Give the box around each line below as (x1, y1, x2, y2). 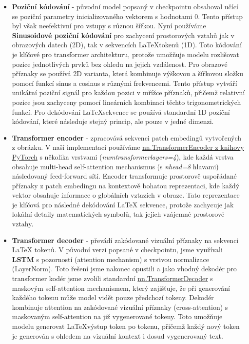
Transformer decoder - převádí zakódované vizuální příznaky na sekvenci (12, 235, 239, 245)
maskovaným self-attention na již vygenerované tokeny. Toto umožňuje (12, 311, 223, 322)
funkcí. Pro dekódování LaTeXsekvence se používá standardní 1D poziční (12, 106, 230, 117)
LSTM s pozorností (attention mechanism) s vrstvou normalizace (12, 254, 209, 264)
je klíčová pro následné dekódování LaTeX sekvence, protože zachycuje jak (12, 199, 234, 209)
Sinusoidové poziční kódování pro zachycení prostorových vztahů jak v (12, 30, 235, 40)
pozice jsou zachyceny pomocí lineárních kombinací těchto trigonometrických (12, 97, 241, 107)
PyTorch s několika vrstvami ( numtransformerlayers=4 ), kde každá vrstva (12, 151, 234, 162)
